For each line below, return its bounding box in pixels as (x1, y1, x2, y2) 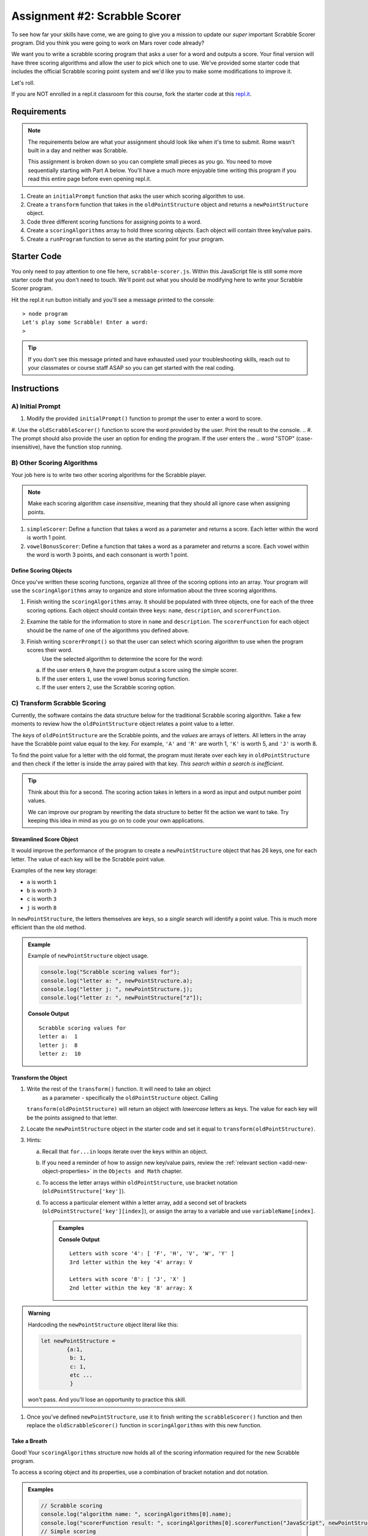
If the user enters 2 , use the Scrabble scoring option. (42, 683, 176, 691)
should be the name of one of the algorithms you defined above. (26, 627, 190, 634)
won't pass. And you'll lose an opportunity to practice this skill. (28, 1396, 186, 1403)
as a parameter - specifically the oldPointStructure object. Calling (42, 1094, 218, 1101)
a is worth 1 (26, 878, 57, 885)
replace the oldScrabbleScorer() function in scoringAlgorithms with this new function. (26, 1422, 262, 1429)
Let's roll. (11, 79, 35, 86)
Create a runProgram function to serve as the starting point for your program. (26, 235, 225, 243)
